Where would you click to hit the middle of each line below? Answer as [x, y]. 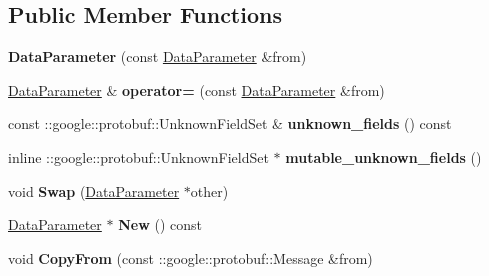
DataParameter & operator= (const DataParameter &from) [196, 89]
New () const [160, 224]
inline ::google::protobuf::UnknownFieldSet [138, 156]
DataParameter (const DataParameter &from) [157, 56]
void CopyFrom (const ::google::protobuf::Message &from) [190, 257]
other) [209, 190]
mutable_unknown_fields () [383, 156]
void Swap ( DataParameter [94, 190]
